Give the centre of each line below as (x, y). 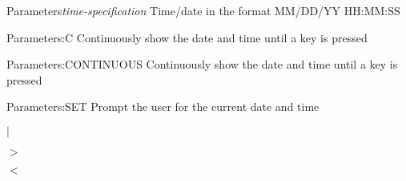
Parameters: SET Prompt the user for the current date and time (163, 106)
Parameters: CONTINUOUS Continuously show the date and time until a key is (202, 64)
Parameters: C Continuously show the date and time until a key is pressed (187, 37)
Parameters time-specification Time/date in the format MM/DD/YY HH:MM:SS (203, 10)
